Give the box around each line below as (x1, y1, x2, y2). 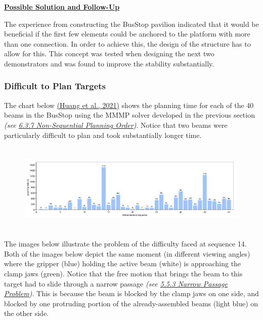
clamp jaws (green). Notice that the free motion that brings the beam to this (4, 268, 243, 279)
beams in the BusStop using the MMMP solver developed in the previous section (4, 110, 255, 120)
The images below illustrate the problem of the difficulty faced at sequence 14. (4, 238, 247, 249)
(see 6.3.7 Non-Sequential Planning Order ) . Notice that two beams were (4, 119, 228, 130)
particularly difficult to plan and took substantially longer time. (4, 129, 202, 140)
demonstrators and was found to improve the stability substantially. (4, 58, 214, 68)
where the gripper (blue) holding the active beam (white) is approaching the (4, 258, 241, 269)
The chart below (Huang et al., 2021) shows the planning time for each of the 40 (4, 99, 254, 110)
